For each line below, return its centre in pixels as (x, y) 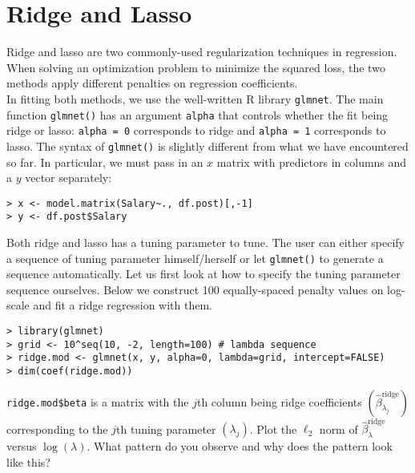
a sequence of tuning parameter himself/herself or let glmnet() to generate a (195, 258)
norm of (338, 429)
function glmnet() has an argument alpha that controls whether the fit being (197, 114)
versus (22, 446)
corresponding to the (57, 429)
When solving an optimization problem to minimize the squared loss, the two (196, 67)
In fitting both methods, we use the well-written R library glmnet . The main (195, 98)
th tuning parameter (166, 429)
